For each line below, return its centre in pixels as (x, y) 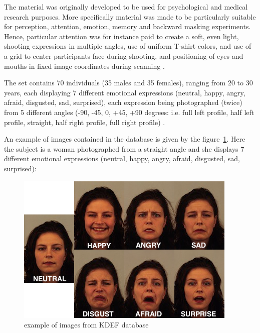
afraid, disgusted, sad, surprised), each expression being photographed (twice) (123, 102)
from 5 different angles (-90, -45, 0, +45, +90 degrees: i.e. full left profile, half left (129, 112)
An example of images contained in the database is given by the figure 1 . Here (125, 139)
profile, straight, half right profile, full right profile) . (85, 122)
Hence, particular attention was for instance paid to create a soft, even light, (121, 36)
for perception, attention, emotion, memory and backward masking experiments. (127, 26)
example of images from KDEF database (86, 325)
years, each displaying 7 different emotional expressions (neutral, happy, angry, (125, 92)
